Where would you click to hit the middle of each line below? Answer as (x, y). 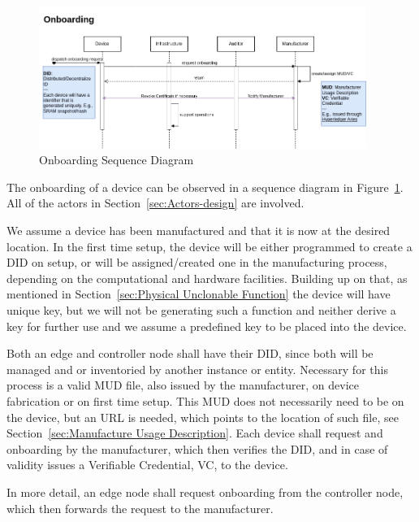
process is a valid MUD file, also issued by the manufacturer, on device (183, 385)
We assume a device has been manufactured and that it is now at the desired (199, 231)
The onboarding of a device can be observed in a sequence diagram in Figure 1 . (205, 187)
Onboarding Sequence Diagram (117, 160)
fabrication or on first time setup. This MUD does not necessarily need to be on (205, 400)
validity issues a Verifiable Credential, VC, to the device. (147, 465)
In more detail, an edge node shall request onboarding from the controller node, (205, 492)
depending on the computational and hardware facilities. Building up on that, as (207, 278)
